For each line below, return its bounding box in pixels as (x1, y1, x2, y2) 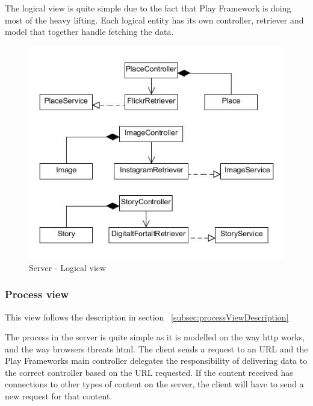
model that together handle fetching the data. (5, 25, 174, 38)
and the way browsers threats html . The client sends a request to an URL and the (5, 342, 308, 355)
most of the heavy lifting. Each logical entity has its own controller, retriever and (5, 13, 304, 26)
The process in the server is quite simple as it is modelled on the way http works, (5, 331, 305, 343)
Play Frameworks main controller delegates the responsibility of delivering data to (5, 354, 308, 367)
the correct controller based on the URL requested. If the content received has (5, 366, 293, 378)
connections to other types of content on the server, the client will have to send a (5, 378, 304, 390)
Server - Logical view (29, 261, 107, 273)
